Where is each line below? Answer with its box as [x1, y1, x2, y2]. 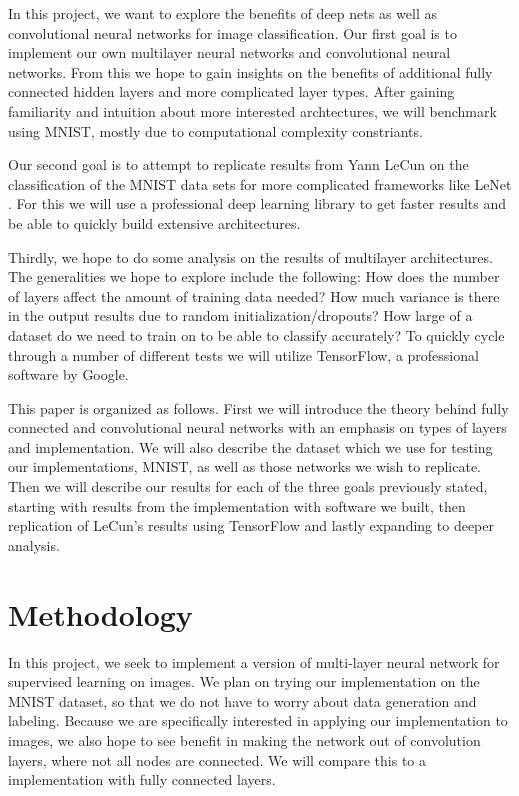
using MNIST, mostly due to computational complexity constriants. [8, 120, 423, 141]
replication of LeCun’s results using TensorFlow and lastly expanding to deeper [8, 515, 494, 536]
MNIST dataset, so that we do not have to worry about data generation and [8, 690, 477, 711]
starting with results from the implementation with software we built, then [8, 495, 466, 516]
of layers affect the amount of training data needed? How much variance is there [8, 285, 500, 306]
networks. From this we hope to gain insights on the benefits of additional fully [8, 61, 493, 82]
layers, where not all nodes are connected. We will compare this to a [8, 749, 427, 770]
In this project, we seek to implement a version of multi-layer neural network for [8, 651, 500, 672]
